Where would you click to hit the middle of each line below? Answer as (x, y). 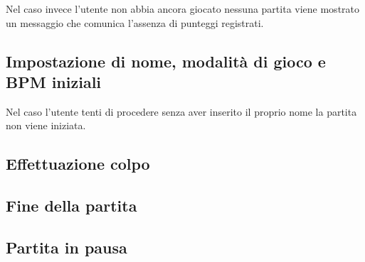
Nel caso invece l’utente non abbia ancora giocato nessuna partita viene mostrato (183, 9)
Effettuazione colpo (78, 164)
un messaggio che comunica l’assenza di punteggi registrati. (135, 22)
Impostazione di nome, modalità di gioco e (166, 61)
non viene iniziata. (46, 125)
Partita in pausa (67, 247)
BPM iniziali (54, 81)
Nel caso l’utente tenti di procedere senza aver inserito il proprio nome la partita (181, 111)
